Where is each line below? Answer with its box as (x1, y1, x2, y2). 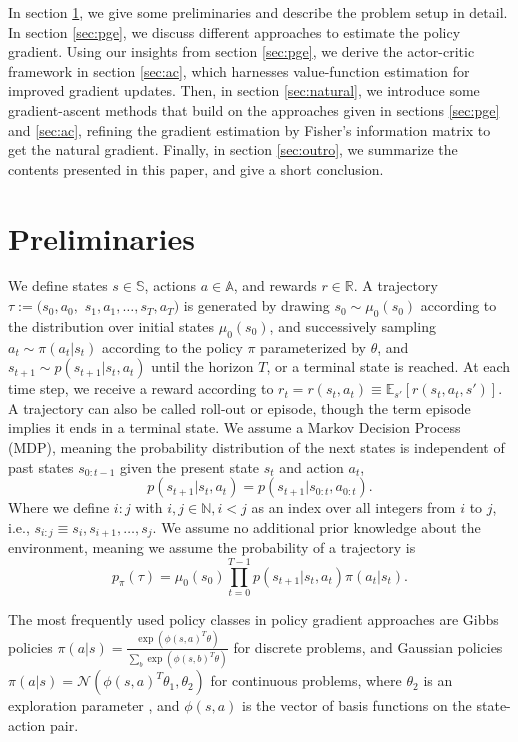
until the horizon (151, 356, 254, 377)
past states (8, 456, 74, 477)
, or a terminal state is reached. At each (266, 356, 511, 377)
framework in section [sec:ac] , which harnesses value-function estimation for (8, 60, 470, 81)
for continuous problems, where (210, 670, 402, 691)
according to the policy (101, 336, 243, 357)
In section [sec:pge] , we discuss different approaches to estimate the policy (8, 21, 461, 42)
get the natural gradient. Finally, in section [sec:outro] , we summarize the (8, 139, 458, 160)
